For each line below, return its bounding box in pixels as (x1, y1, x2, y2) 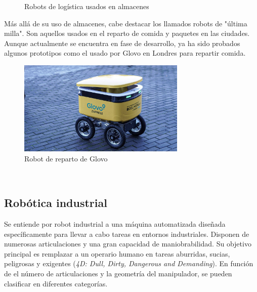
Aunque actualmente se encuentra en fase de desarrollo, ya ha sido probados (4, 37, 240, 48)
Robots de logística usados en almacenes (24, 1, 149, 11)
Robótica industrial (4, 195, 107, 211)
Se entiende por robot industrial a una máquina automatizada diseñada (4, 219, 226, 229)
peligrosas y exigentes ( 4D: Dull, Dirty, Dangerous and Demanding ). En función (4, 258, 253, 269)
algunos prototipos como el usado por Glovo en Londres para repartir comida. (4, 48, 246, 58)
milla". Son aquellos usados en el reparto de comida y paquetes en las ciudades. (4, 28, 250, 38)
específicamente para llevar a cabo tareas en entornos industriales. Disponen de (4, 228, 249, 239)
